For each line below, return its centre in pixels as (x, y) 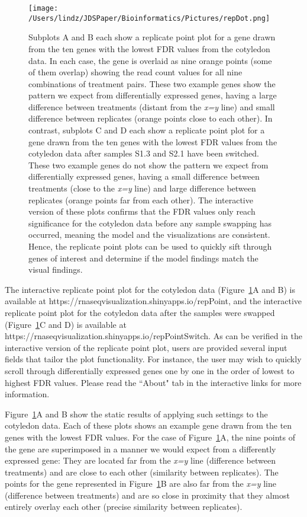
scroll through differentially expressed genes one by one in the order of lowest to (150, 370)
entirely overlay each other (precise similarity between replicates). (124, 507)
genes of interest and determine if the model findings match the (143, 258)
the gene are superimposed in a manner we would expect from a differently (140, 449)
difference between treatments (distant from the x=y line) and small (152, 106)
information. (27, 394)
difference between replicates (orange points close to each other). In (151, 118)
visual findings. (56, 269)
